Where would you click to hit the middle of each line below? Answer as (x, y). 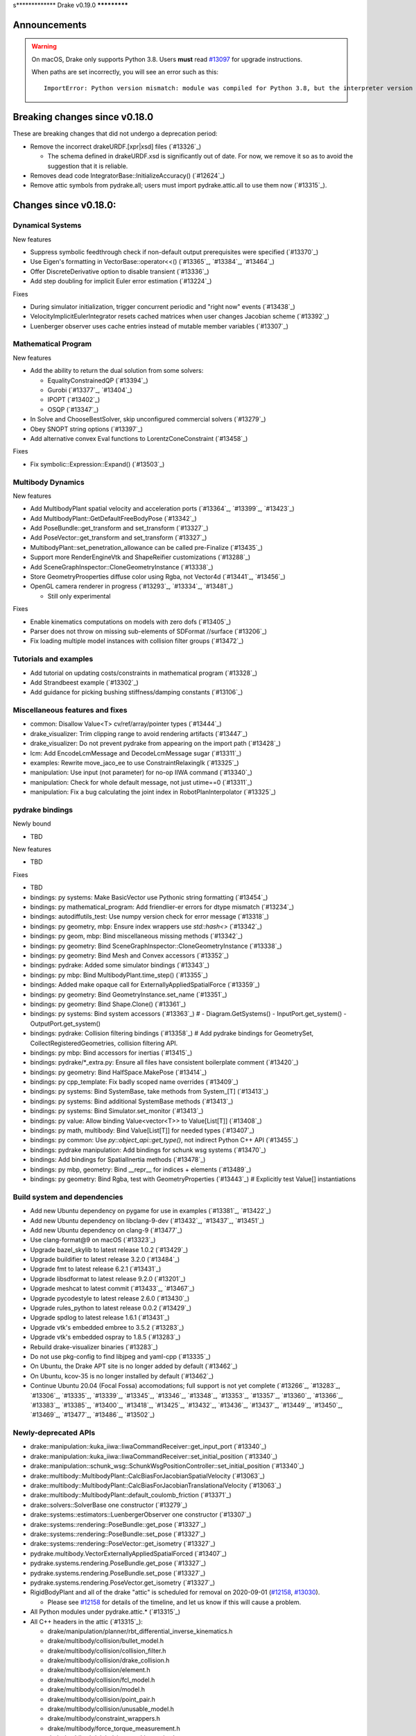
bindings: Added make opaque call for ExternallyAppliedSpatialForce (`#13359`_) (145, 985)
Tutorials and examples (53, 659)
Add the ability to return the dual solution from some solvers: (117, 371)
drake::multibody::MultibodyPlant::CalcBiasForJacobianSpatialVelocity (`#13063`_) (148, 1476)
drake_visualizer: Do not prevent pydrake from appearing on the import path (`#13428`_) (155, 744)
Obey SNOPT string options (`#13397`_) (87, 429)
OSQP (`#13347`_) (73, 409)
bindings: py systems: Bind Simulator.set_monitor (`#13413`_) (117, 1111)
